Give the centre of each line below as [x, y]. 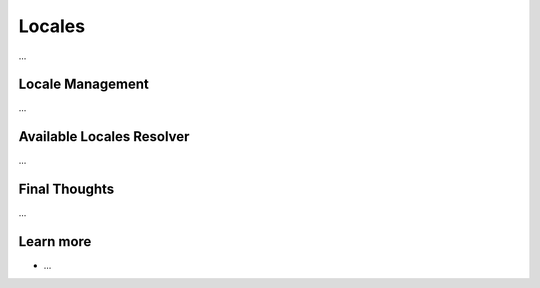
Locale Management [83, 84]
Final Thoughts [66, 189]
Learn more [55, 241]
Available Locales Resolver [104, 136]
